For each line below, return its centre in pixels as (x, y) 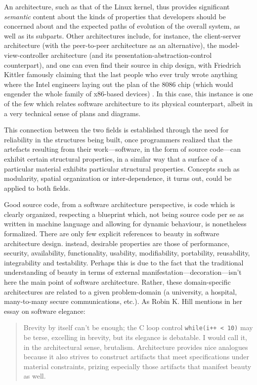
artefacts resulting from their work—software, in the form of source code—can (122, 149)
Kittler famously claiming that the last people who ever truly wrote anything (121, 74)
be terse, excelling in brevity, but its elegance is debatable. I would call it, (135, 337)
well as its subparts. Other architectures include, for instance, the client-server (123, 35)
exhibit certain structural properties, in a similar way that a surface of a (113, 158)
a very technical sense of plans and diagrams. (72, 113)
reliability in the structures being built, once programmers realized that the (118, 139)
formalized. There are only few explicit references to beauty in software (112, 234)
